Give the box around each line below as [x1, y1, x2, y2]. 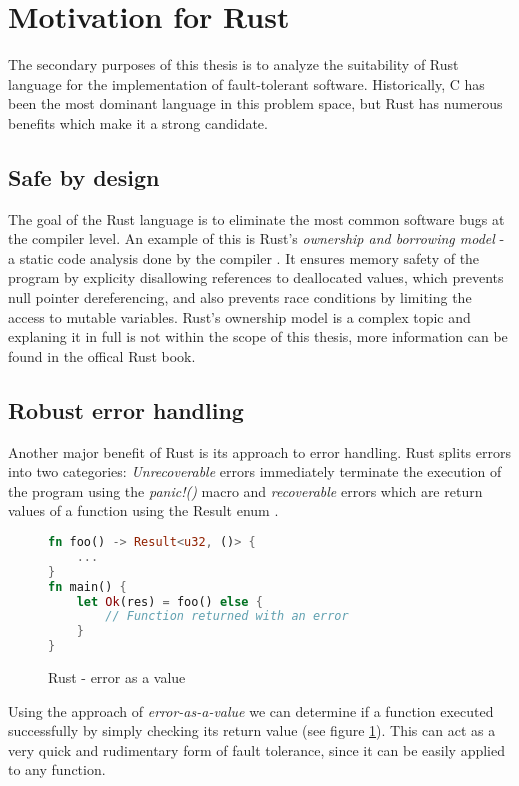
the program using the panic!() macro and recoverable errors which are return [8, 480, 483, 501]
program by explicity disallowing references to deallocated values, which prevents [8, 267, 504, 288]
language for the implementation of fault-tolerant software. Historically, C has [8, 73, 485, 94]
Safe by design [8, 161, 160, 192]
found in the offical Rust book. [8, 345, 196, 366]
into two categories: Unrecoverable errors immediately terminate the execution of [8, 461, 502, 482]
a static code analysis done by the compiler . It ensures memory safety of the [8, 247, 480, 268]
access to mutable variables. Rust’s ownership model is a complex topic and [8, 306, 471, 327]
